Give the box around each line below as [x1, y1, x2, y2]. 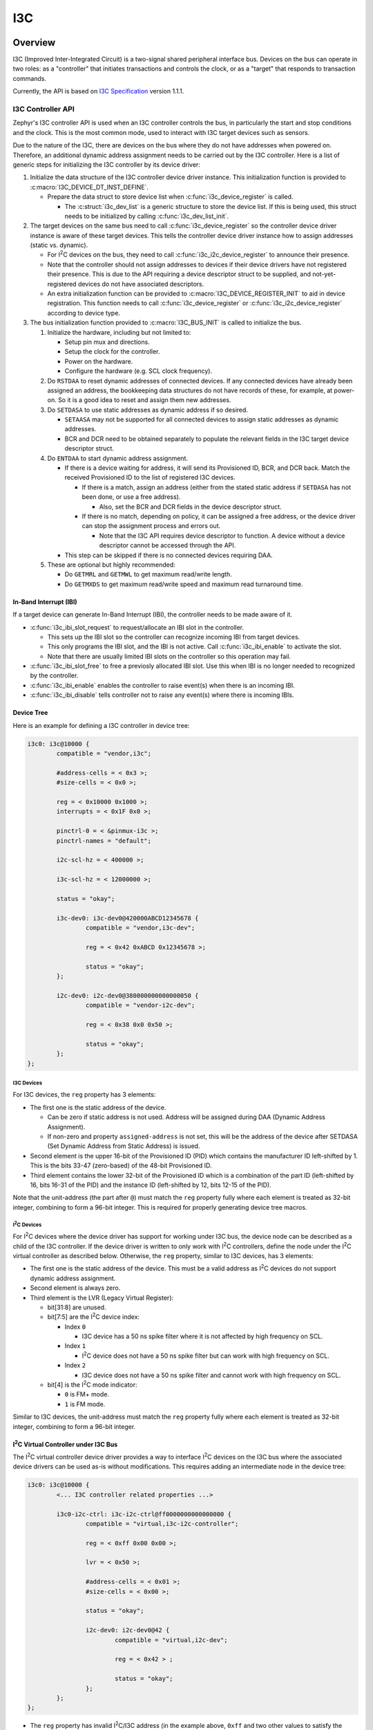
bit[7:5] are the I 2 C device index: [47, 1311, 140, 1321]
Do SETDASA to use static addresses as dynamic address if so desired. [47, 406, 249, 414]
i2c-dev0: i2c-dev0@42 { [85, 1626, 170, 1635]
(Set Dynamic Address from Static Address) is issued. [47, 1142, 200, 1150]
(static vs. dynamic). [30, 241, 88, 249]
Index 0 [64, 1322, 86, 1331]
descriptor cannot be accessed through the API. [99, 541, 236, 549]
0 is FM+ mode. [64, 1390, 110, 1399]
